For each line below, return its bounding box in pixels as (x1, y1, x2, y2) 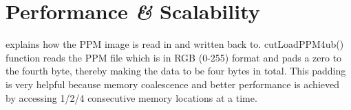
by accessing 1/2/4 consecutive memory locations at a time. (6, 90, 257, 105)
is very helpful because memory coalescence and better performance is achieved (6, 77, 339, 91)
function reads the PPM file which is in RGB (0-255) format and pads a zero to (6, 50, 342, 64)
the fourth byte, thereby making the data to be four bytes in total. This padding (6, 64, 346, 78)
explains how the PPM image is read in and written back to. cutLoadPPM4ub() (6, 37, 344, 51)
